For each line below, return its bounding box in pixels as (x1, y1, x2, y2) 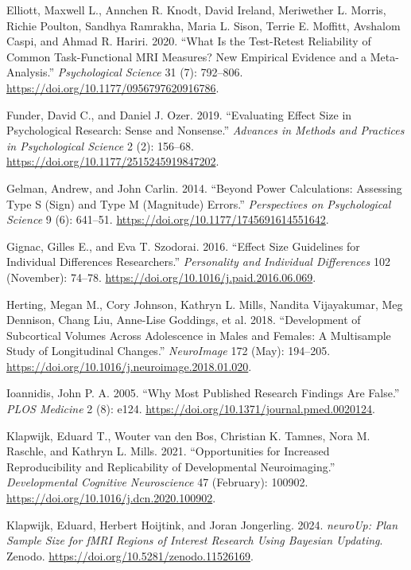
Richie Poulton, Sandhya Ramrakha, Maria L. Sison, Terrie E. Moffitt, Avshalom (6, 17, 401, 33)
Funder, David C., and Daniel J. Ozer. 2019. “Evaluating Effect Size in (6, 106, 352, 123)
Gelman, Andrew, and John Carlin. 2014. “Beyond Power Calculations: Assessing (6, 179, 402, 196)
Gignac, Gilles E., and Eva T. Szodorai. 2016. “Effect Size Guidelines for (6, 237, 360, 254)
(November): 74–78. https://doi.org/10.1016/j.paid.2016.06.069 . (6, 268, 316, 285)
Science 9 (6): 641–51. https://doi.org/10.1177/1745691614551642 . (6, 211, 329, 228)
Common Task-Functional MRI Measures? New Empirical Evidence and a (6, 48, 366, 64)
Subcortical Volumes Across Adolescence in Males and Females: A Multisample (6, 326, 391, 343)
